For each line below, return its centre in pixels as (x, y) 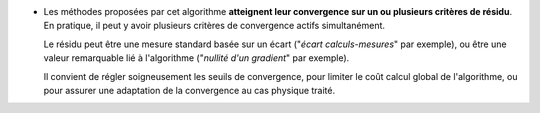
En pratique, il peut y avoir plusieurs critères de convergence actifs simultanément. (214, 26)
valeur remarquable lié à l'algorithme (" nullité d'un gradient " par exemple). (196, 58)
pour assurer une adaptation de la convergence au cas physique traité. (189, 90)
